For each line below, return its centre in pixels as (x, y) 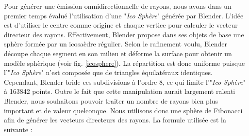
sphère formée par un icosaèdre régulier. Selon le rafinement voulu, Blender (116, 44)
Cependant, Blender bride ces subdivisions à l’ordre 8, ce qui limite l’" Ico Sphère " (125, 82)
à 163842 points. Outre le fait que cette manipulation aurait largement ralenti (120, 91)
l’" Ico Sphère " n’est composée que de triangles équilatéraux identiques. (108, 72)
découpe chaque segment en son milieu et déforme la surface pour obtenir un (118, 53)
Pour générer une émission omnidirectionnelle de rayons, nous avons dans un (118, 6)
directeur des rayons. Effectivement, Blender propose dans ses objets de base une (124, 34)
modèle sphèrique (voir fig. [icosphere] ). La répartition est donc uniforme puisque (124, 63)
